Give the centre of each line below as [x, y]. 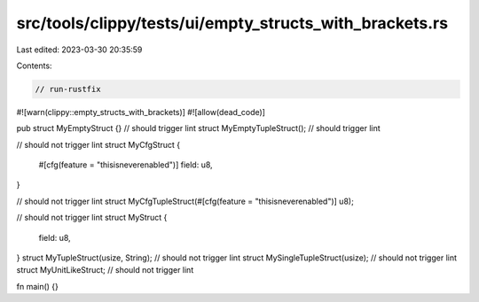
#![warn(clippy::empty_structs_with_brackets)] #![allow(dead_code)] [141, 112]
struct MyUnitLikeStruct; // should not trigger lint [105, 270]
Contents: [34, 66]
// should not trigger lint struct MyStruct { [92, 218]
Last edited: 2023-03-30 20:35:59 [79, 50]
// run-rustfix [68, 89]
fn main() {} [38, 286]
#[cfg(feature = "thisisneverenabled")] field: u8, [126, 165]
